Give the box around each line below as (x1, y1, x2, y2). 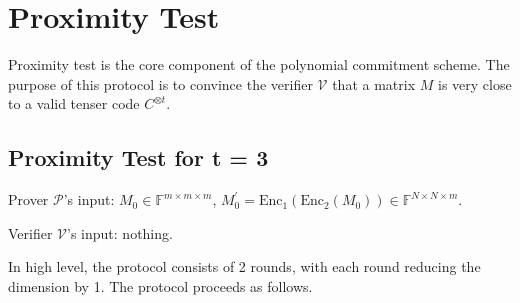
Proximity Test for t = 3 (8, 142, 269, 173)
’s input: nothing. (67, 222, 173, 243)
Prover (8, 189, 49, 210)
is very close (437, 73, 512, 94)
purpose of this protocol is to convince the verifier (8, 73, 313, 94)
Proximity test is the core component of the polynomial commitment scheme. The (8, 54, 510, 75)
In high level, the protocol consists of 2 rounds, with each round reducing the (8, 256, 481, 277)
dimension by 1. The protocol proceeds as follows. (8, 275, 313, 296)
